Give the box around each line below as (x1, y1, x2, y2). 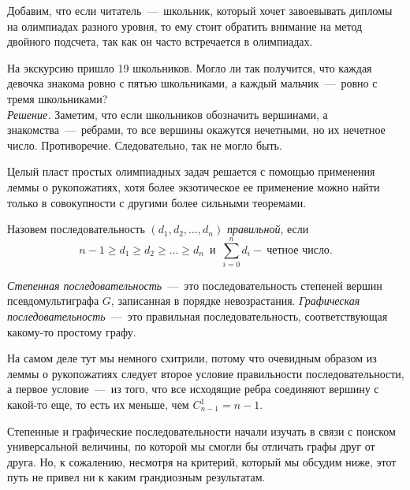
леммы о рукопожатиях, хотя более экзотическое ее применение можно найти (7, 178, 380, 195)
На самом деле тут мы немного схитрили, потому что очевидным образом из (7, 350, 377, 366)
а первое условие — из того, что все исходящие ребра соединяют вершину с (7, 380, 379, 397)
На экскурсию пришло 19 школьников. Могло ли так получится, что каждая (7, 59, 372, 76)
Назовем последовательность (7, 221, 145, 237)
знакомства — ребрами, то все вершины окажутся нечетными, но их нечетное (7, 121, 386, 138)
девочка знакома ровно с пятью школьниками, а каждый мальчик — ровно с (7, 75, 378, 91)
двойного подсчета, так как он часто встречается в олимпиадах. (7, 33, 313, 50)
